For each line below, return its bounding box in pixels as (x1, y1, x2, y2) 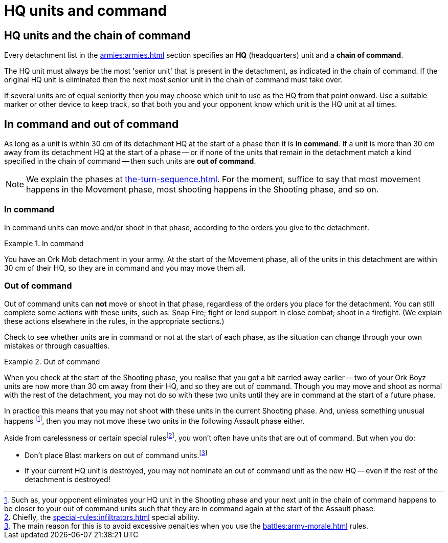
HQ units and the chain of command (4, 29, 191, 42)
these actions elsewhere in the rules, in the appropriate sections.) (4, 316, 225, 325)
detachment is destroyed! (25, 475, 110, 484)
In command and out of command (4, 117, 179, 131)
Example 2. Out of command (4, 357, 100, 366)
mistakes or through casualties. (4, 341, 110, 350)
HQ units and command (4, 2, 167, 19)
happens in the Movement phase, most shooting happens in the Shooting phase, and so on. (26, 184, 379, 195)
